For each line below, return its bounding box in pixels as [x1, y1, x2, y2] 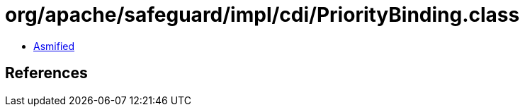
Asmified [33, 39, 75, 52]
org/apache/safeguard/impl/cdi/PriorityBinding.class [5, 3, 520, 27]
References [5, 64, 88, 82]
